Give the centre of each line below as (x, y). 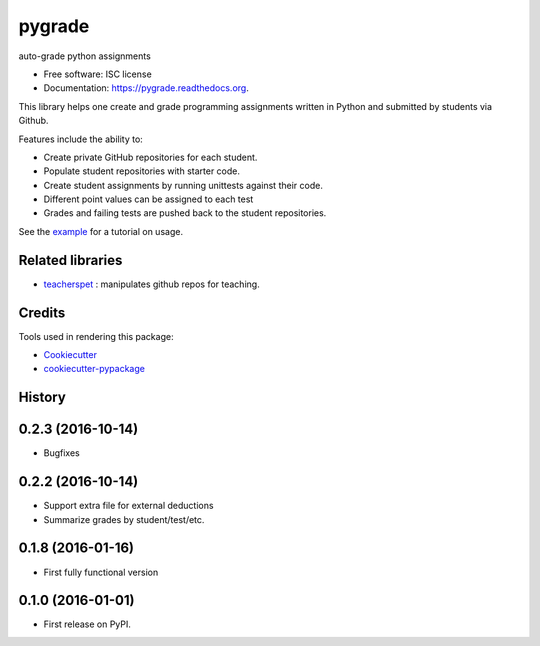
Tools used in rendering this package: (96, 336)
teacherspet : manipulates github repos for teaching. (151, 284)
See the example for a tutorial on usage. (101, 231)
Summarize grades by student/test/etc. (124, 519)
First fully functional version (101, 572)
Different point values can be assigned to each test (148, 199)
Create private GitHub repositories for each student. (150, 157)
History (42, 397)
